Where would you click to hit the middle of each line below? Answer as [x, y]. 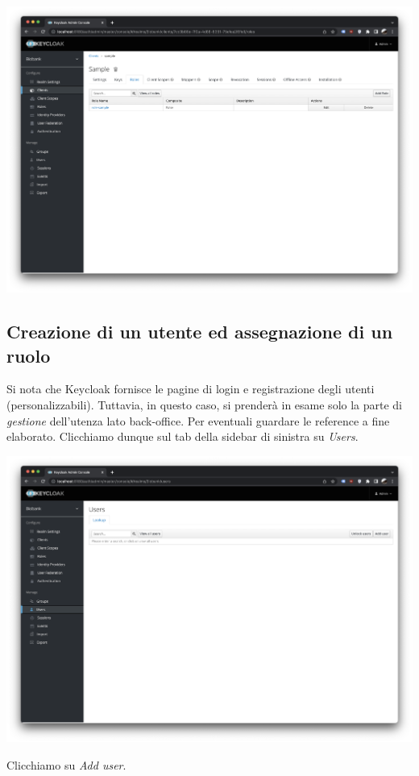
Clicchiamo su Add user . [66, 764]
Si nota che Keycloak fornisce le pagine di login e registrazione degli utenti [191, 389]
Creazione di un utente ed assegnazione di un [200, 332]
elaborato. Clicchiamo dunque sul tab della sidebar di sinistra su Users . [183, 436]
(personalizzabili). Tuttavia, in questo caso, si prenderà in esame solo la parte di [205, 404]
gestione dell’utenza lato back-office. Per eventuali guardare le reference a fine [198, 420]
